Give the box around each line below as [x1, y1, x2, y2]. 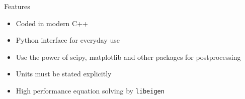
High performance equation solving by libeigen [16, 85, 165, 95]
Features [4, 1, 30, 11]
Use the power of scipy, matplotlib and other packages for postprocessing [16, 51, 241, 62]
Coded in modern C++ [16, 18, 88, 28]
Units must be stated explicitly [16, 68, 112, 79]
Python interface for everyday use [16, 35, 120, 45]
